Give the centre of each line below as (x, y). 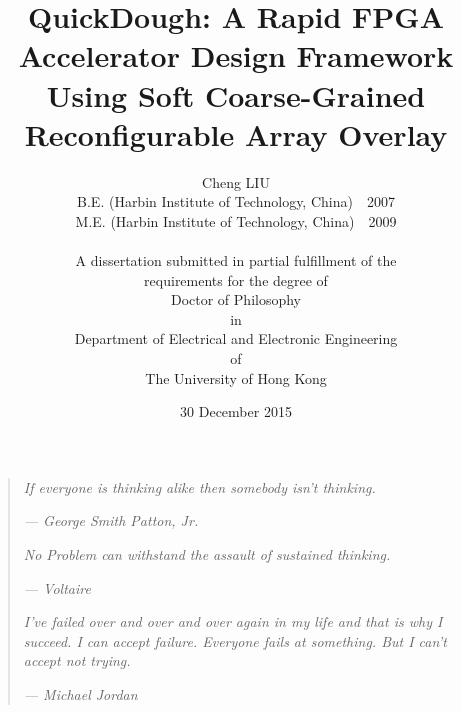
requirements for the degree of (236, 279)
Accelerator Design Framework (236, 55)
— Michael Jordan (80, 693)
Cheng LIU (236, 181)
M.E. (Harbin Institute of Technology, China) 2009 (236, 220)
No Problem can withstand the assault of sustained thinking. (207, 554)
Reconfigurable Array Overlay (236, 133)
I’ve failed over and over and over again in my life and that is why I (233, 621)
